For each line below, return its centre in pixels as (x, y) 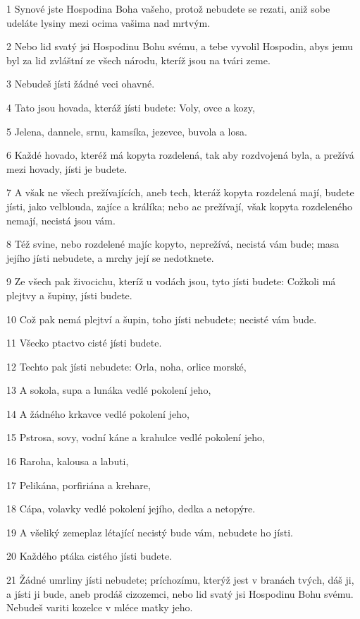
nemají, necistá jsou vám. (61, 220)
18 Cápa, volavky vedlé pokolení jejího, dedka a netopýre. (131, 509)
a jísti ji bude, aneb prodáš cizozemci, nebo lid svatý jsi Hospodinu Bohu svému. (180, 593)
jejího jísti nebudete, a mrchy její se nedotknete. (110, 257)
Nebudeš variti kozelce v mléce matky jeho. (100, 607)
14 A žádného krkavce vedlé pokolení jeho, (98, 413)
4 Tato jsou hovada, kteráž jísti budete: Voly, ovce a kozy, (131, 107)
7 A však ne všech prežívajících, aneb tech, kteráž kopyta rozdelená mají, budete (180, 192)
